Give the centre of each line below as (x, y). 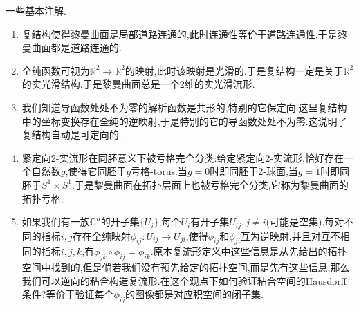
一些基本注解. (36, 10)
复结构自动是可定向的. (72, 134)
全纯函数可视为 (56, 70)
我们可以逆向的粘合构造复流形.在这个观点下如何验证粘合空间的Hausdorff (184, 280)
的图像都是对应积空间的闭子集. (194, 294)
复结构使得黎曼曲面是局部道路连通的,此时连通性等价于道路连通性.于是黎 (184, 34)
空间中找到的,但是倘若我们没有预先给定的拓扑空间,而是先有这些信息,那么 (186, 267)
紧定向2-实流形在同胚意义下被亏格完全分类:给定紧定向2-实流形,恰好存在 (183, 157)
